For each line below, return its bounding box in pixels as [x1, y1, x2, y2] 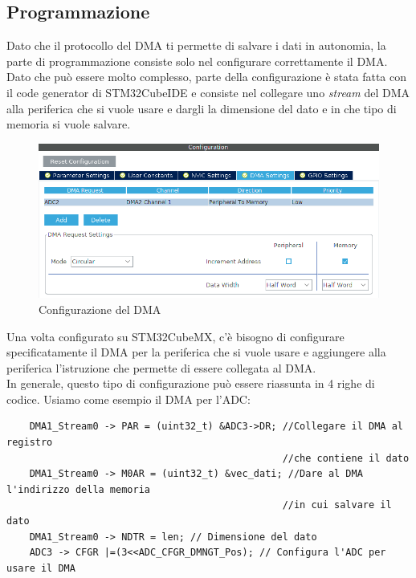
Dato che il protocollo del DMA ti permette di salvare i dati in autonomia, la [6, 37, 386, 54]
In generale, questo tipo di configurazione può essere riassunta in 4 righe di [6, 375, 375, 392]
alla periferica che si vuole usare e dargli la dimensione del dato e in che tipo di [6, 100, 397, 116]
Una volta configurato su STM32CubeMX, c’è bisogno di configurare [6, 328, 345, 344]
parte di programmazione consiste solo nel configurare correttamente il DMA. [6, 52, 388, 69]
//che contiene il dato [282, 452, 410, 464]
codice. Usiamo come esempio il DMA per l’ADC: [6, 390, 251, 407]
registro [6, 437, 53, 449]
